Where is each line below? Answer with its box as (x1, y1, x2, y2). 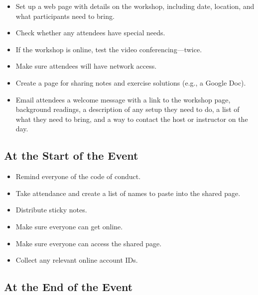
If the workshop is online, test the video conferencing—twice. (15, 44, 202, 54)
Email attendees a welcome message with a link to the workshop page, (15, 94, 231, 104)
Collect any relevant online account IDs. (15, 255, 138, 265)
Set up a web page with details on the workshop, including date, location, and (15, 1, 255, 11)
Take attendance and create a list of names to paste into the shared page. (15, 188, 241, 198)
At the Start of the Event (4, 148, 138, 163)
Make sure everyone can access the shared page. (15, 238, 162, 248)
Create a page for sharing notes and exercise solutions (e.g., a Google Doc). (15, 77, 246, 88)
